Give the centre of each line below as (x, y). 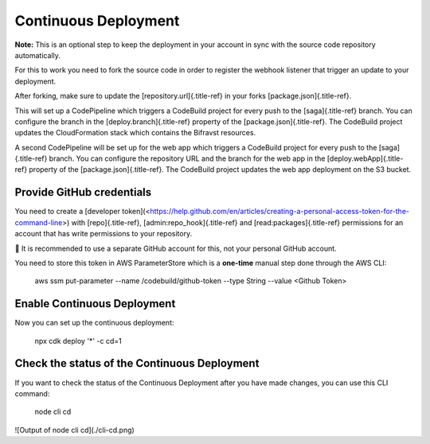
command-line (39, 222)
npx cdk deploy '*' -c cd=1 (78, 341)
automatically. (38, 55)
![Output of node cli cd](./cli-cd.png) (74, 430)
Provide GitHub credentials (83, 192)
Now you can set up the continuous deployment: (94, 323)
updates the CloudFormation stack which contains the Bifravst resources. (135, 133)
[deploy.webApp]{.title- (365, 158)
